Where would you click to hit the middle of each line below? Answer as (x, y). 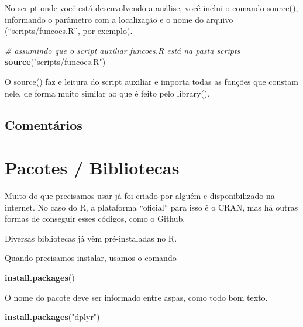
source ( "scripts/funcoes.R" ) (55, 62)
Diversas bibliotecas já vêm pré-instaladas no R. (91, 238)
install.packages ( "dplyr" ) (52, 317)
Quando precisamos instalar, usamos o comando (91, 258)
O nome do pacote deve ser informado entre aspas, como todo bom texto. (136, 297)
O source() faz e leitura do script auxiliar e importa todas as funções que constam (151, 81)
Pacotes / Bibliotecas (92, 168)
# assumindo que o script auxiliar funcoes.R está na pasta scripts (123, 50)
